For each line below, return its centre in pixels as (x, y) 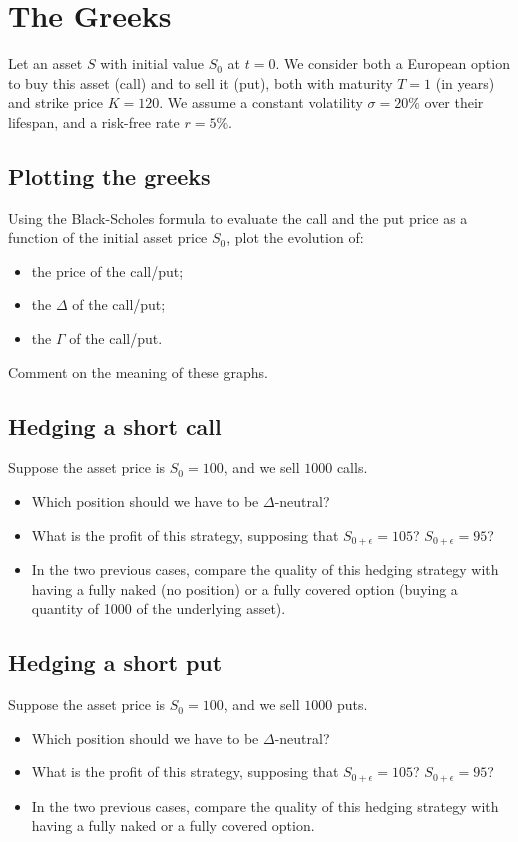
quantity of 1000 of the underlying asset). (158, 608)
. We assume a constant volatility (261, 102)
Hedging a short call (115, 425)
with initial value (152, 63)
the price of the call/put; (107, 270)
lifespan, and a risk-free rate (94, 121)
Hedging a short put (115, 662)
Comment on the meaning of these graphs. (138, 371)
